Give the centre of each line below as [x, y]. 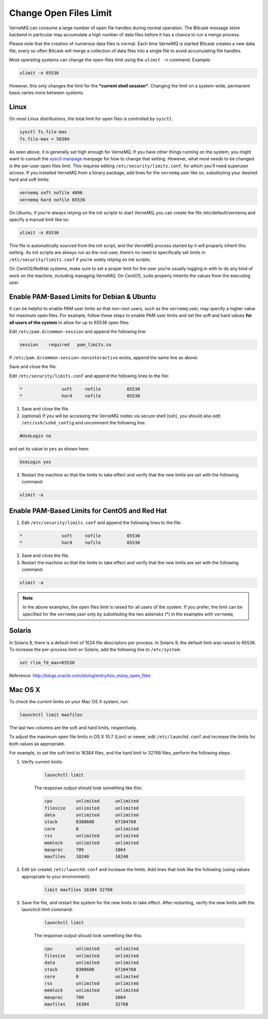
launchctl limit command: [47, 910]
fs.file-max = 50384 [44, 139]
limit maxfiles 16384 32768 [78, 889]
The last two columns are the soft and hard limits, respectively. [73, 728]
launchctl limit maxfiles [51, 714]
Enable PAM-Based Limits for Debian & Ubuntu [83, 297]
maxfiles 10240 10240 [86, 857]
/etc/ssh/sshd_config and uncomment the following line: [84, 422]
